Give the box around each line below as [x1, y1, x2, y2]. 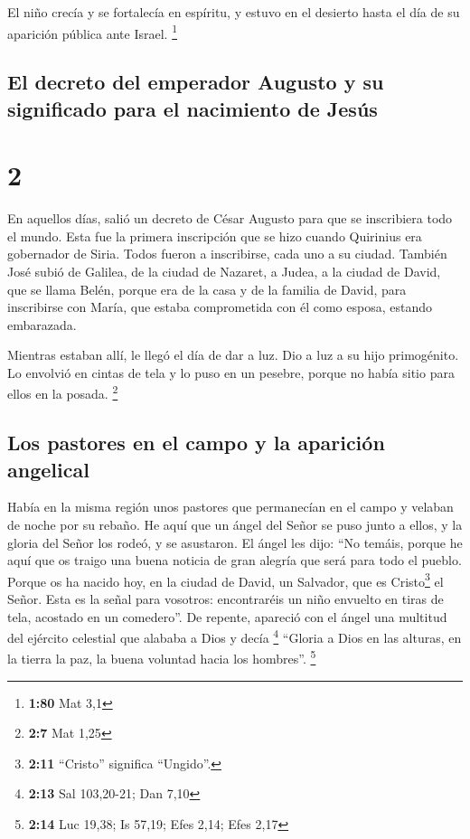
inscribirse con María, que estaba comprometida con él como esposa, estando [7, 297, 432, 316]
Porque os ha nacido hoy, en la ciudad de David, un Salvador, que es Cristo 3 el [7, 569, 444, 590]
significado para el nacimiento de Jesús [7, 94, 378, 122]
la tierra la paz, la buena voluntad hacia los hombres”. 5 [7, 646, 316, 668]
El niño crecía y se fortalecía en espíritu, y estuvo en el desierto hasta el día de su [7, 3, 460, 21]
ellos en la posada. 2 [7, 382, 118, 403]
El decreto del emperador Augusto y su [7, 68, 384, 96]
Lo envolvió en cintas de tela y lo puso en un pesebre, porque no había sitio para [7, 363, 455, 382]
